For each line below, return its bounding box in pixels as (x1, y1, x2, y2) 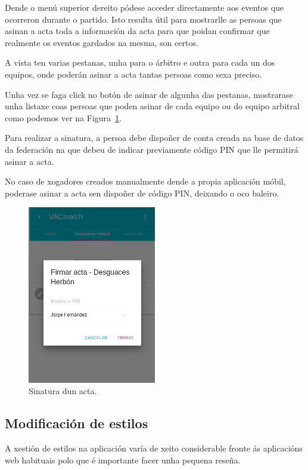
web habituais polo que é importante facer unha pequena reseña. (5, 453, 241, 466)
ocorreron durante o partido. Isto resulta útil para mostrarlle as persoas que (5, 13, 282, 25)
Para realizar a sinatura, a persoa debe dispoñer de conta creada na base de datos (5, 131, 304, 144)
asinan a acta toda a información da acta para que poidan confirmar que (5, 24, 270, 37)
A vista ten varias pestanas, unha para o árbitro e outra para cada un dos (5, 56, 275, 69)
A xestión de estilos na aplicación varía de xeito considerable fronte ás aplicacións (5, 442, 303, 454)
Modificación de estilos (5, 414, 148, 432)
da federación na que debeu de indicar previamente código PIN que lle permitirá (5, 143, 298, 155)
